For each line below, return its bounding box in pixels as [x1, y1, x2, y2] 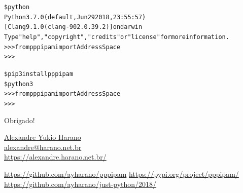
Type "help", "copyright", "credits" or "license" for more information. [4, 33, 229, 41]
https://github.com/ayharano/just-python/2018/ [4, 178, 157, 189]
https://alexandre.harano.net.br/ [4, 151, 107, 162]
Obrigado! [4, 114, 35, 125]
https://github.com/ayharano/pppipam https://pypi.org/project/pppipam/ [4, 168, 239, 179]
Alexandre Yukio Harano [4, 132, 81, 142]
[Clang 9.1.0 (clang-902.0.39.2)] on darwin [4, 23, 143, 31]
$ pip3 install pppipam [4, 70, 74, 78]
